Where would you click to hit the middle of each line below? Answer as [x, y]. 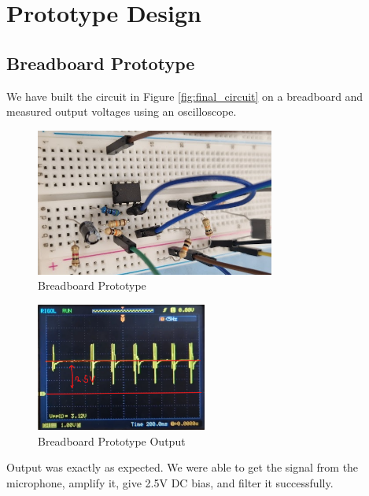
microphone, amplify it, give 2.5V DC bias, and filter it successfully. [170, 482]
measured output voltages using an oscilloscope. [122, 111]
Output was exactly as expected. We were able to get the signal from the [183, 467]
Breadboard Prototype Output [112, 440]
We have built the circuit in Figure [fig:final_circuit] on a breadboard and [185, 96]
